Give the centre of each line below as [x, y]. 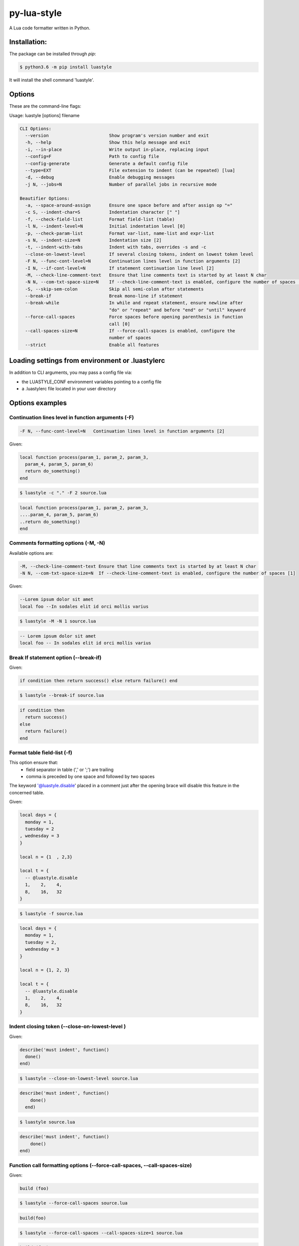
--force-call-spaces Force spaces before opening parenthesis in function [134, 317]
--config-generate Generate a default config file [107, 163]
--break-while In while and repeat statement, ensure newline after [134, 303]
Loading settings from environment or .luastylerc [87, 361]
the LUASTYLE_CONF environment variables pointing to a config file [92, 382]
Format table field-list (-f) [41, 753]
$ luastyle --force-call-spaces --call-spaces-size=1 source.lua [101, 1233]
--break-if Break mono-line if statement [104, 296]
